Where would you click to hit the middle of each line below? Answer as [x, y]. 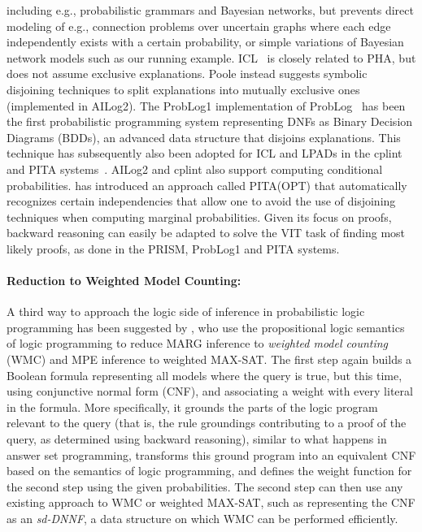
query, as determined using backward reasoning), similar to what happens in [197, 439]
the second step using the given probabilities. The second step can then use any [205, 486]
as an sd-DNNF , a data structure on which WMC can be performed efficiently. [202, 519]
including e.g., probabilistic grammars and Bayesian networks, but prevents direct [210, 10]
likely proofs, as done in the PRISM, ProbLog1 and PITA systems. [173, 248]
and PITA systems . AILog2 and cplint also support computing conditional [195, 169]
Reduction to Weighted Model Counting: [124, 281]
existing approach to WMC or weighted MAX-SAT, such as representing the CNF [211, 502]
